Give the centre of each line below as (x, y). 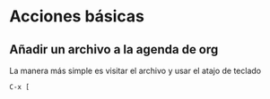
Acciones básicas (77, 16)
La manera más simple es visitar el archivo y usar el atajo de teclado (135, 70)
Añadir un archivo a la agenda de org (114, 49)
